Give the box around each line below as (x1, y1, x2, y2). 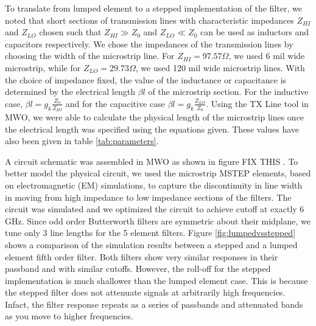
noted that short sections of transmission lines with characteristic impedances (5, 13, 294, 26)
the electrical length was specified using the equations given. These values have (5, 122, 300, 135)
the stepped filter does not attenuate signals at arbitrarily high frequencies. (5, 286, 286, 299)
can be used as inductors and (200, 26, 309, 38)
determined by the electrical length (5, 85, 135, 98)
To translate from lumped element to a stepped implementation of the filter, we (5, 2, 302, 14)
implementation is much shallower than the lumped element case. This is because (5, 274, 308, 286)
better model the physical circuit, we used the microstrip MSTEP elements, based (5, 167, 311, 179)
